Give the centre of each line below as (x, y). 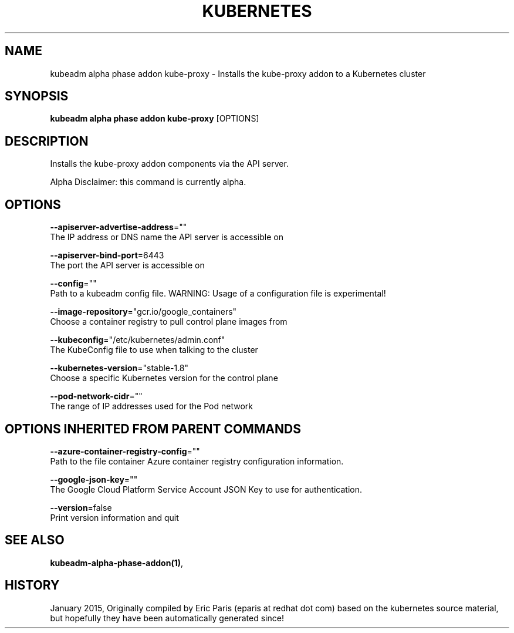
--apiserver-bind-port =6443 (107, 255)
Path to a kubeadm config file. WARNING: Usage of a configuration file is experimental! (218, 294)
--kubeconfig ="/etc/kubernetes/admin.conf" (138, 340)
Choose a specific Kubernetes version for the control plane (164, 378)
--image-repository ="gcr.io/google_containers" (143, 312)
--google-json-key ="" (94, 479)
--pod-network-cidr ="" (96, 396)
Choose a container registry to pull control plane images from (169, 322)
